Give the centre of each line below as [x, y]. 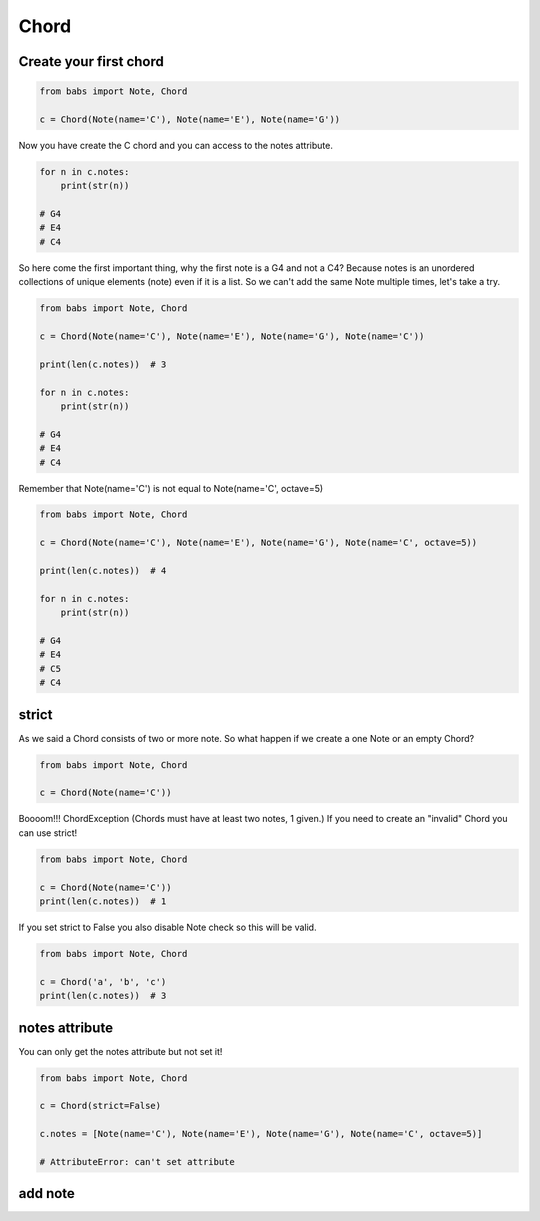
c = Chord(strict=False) [100, 1106]
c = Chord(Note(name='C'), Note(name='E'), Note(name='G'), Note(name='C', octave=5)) [258, 543]
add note [46, 1193]
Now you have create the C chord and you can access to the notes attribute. [176, 145]
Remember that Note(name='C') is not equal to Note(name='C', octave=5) [171, 488]
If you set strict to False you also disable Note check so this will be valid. [167, 927]
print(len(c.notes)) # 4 [103, 571]
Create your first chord [91, 61]
